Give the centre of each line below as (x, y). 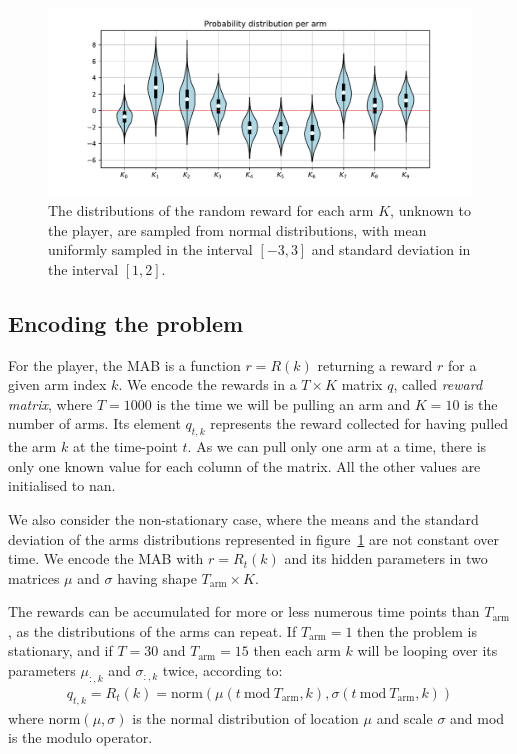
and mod (477, 717)
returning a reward (375, 364)
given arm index (57, 384)
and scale (404, 717)
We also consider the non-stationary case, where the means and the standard (243, 518)
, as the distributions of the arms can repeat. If (152, 630)
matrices (34, 577)
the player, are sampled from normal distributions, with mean (237, 229)
